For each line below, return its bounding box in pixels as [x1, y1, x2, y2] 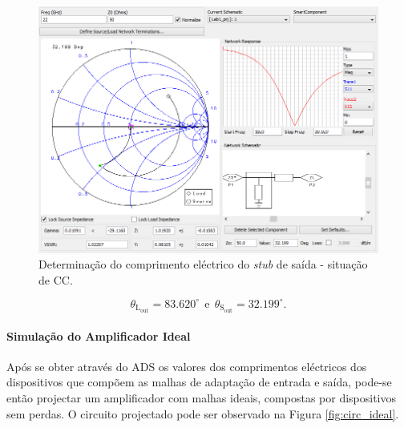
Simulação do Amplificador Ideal [6, 327, 191, 344]
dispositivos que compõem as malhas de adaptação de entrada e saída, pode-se [6, 373, 392, 390]
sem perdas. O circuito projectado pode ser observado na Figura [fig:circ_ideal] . [6, 405, 399, 422]
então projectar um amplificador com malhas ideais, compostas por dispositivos [6, 389, 397, 406]
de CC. [38, 271, 73, 288]
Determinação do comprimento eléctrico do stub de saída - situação [38, 256, 368, 273]
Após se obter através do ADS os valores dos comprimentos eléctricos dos [6, 357, 367, 374]
